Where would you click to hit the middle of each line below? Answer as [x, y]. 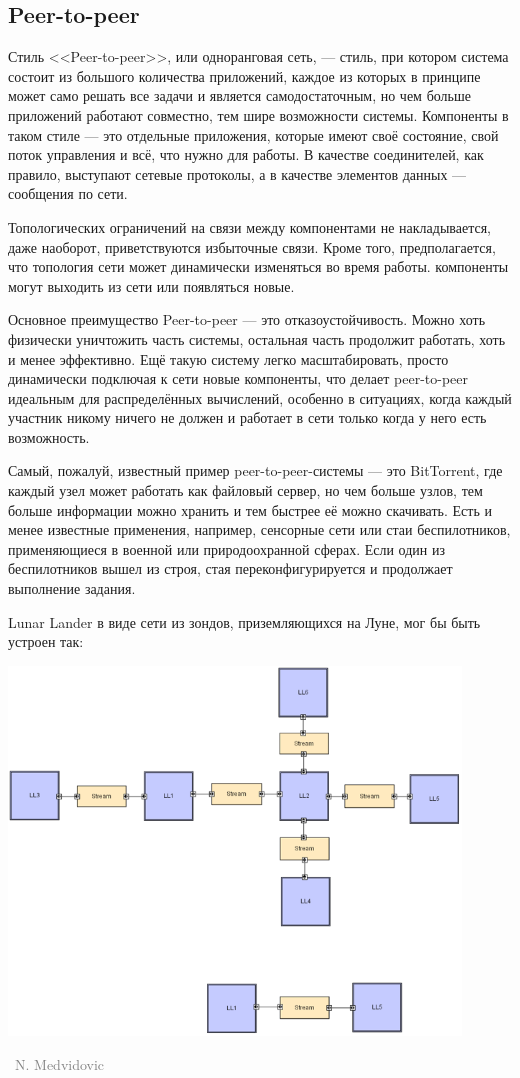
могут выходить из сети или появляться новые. [151, 285]
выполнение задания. [72, 588]
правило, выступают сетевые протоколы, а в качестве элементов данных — [237, 173]
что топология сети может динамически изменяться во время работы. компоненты [258, 266]
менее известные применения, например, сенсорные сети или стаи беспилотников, [259, 529]
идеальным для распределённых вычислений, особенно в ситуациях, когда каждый [260, 397]
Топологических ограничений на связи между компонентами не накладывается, [249, 226]
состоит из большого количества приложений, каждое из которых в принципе [244, 75]
